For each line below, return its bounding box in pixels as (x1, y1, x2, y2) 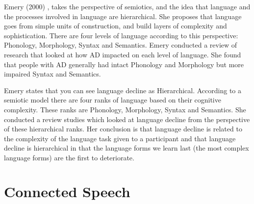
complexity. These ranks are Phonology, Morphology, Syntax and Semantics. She (4, 104, 246, 114)
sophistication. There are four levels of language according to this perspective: (4, 30, 238, 40)
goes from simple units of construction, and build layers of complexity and (4, 21, 227, 31)
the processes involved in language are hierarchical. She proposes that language (4, 11, 242, 21)
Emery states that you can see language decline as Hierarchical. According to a (4, 85, 241, 95)
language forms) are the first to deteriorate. (4, 152, 134, 162)
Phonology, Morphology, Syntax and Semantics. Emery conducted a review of (4, 40, 237, 50)
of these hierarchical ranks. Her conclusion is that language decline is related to (4, 124, 242, 134)
